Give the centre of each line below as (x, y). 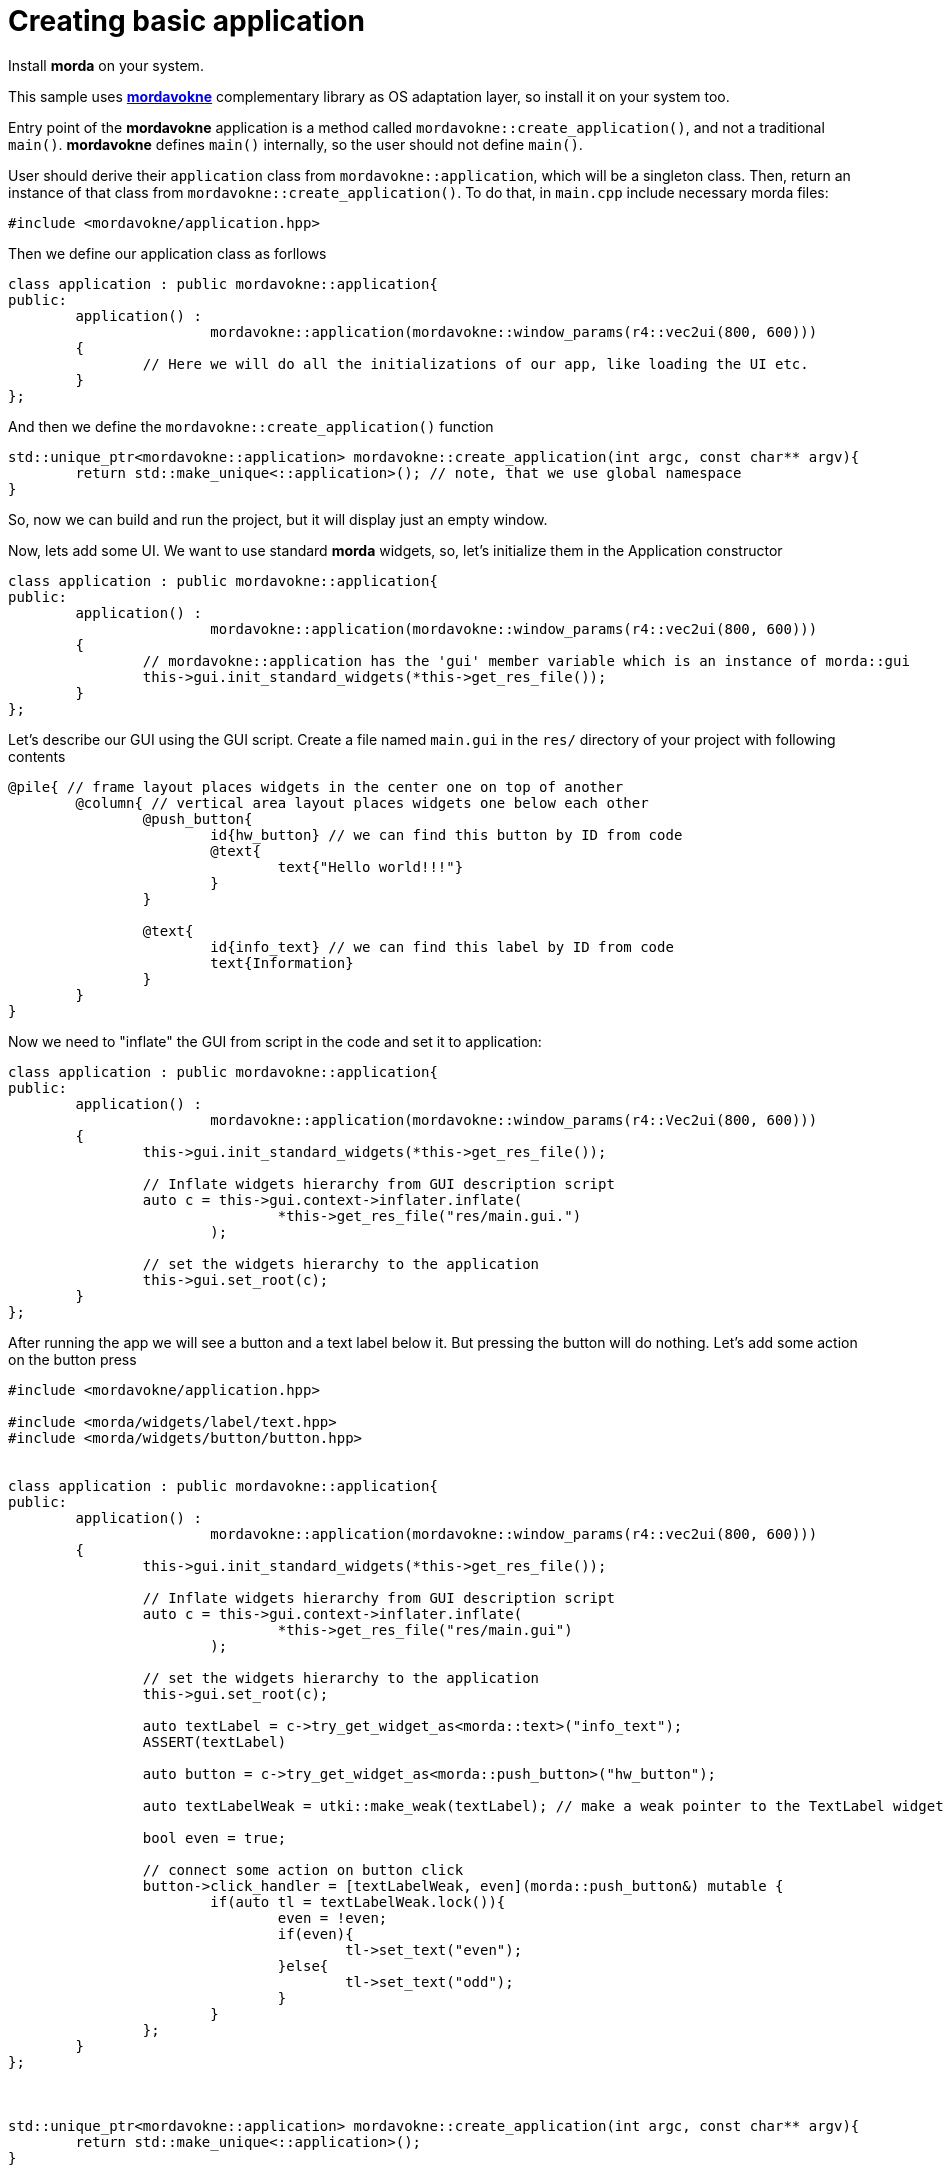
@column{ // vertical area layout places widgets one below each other (362, 802)
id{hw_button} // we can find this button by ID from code (446, 834)
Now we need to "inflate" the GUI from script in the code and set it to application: (275, 1041)
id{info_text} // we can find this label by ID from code (442, 946)
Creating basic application (186, 21)
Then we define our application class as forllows (167, 253)
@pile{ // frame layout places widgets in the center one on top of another (316, 786)
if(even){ (315, 1933)
